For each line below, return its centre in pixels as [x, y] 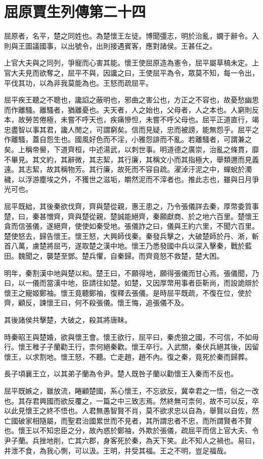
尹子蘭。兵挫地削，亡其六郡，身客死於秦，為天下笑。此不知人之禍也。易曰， [131, 440]
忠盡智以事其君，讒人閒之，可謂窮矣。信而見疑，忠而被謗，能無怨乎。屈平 [128, 129]
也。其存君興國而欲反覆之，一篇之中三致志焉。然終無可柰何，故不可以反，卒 [131, 400]
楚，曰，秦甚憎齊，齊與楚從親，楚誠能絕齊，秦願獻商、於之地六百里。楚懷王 [131, 216]
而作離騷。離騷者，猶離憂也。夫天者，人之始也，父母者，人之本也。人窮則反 [131, 109]
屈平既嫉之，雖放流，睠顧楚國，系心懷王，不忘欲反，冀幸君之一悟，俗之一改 [131, 390]
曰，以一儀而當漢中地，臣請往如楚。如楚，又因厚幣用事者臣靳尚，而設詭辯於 [131, 283]
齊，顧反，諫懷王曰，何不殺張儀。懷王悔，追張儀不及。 [96, 303]
